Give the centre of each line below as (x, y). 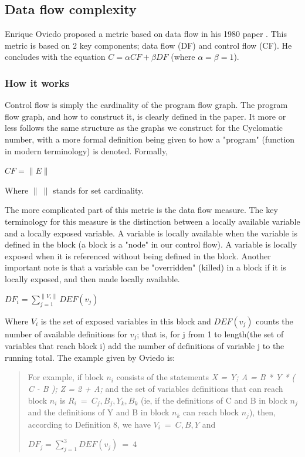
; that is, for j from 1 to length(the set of (210, 334)
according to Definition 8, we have (89, 424)
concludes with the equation (55, 57)
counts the (274, 321)
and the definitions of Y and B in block (99, 412)
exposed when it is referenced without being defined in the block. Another (138, 255)
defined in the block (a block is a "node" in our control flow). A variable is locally (151, 244)
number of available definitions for (66, 334)
